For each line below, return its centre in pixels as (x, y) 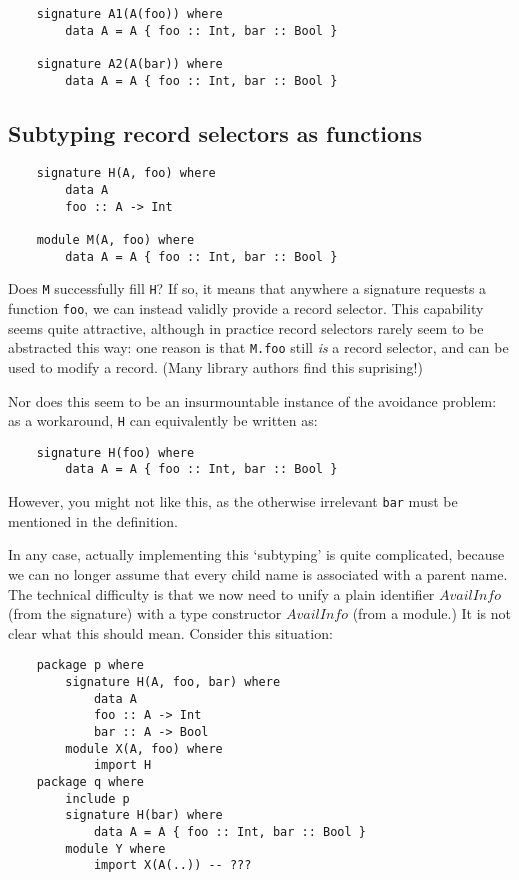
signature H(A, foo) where (126, 173)
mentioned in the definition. (93, 520)
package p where (90, 665)
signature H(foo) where (115, 452)
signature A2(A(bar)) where (129, 63)
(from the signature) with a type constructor (145, 613)
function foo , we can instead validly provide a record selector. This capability (246, 308)
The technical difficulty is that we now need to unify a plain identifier (221, 593)
